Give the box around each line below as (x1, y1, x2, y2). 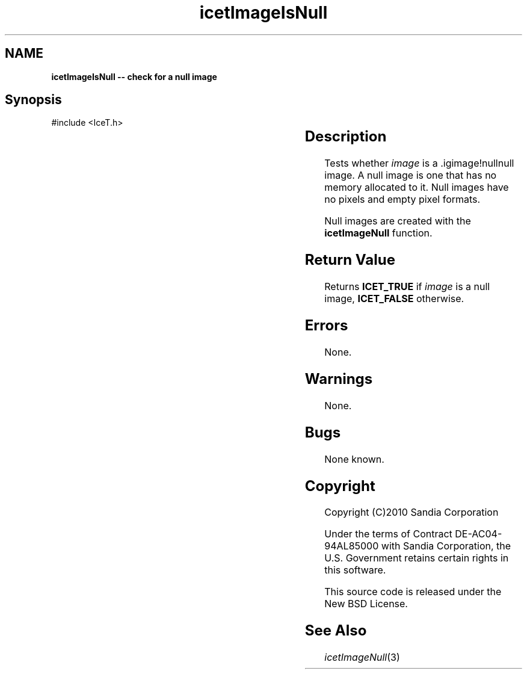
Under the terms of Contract (324, 528, 452, 540)
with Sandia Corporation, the (381, 540, 511, 552)
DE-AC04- (455, 528, 502, 540)
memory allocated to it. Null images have (324, 181, 509, 194)
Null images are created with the (324, 215, 471, 227)
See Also (304, 622, 367, 640)
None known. (324, 453, 384, 465)
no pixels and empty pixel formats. (324, 193, 481, 206)
